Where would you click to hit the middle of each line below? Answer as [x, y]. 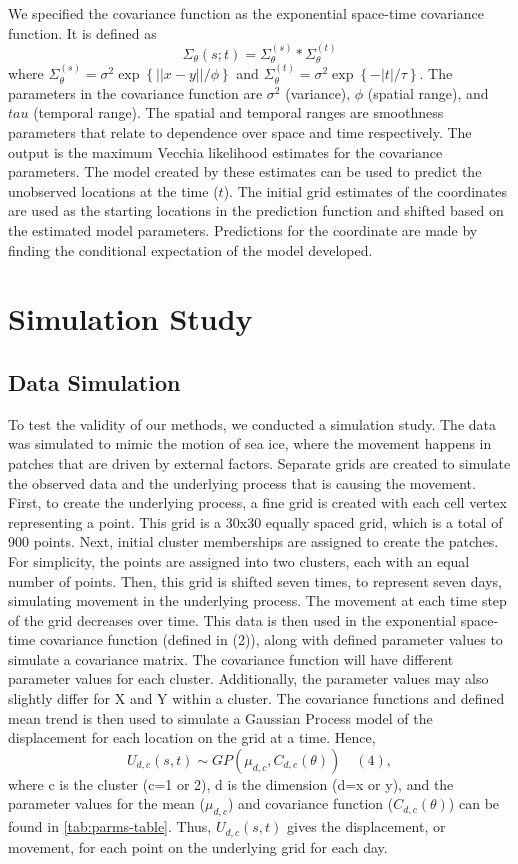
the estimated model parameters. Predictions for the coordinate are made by [243, 229]
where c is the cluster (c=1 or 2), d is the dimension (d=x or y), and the [231, 783]
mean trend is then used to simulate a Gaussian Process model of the [220, 717]
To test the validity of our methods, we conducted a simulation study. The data [252, 423]
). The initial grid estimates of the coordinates [365, 190]
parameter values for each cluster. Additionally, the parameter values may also [248, 678]
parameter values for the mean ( [106, 803]
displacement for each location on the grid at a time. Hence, [192, 737]
